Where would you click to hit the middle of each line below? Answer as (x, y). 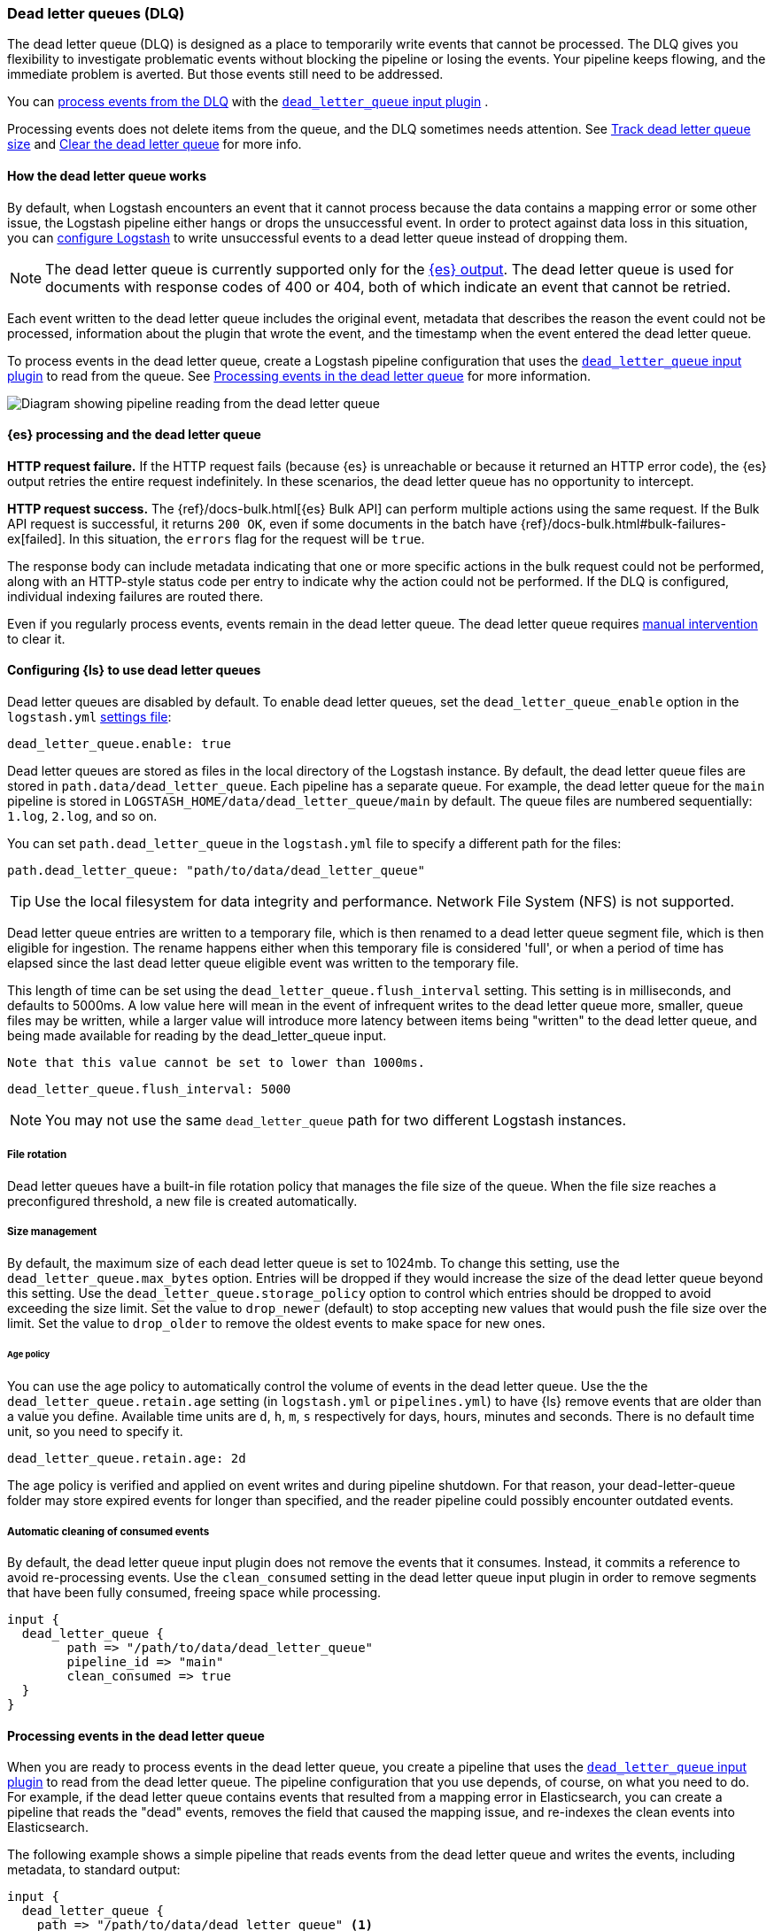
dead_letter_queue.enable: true (119, 744)
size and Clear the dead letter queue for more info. (155, 144)
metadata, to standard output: (94, 1870)
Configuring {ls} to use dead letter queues (134, 670)
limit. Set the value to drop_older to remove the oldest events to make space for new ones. (276, 1323)
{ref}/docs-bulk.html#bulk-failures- (623, 523)
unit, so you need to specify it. (95, 1432)
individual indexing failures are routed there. (135, 596)
